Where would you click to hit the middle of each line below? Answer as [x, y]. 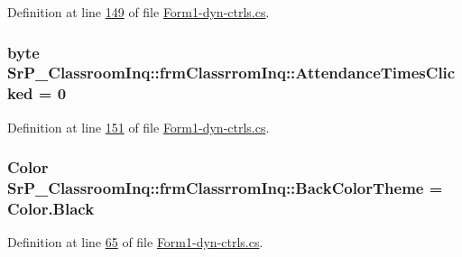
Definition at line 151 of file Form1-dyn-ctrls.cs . [139, 127]
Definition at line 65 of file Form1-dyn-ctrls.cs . [135, 242]
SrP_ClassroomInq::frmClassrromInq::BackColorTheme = [225, 188]
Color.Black [51, 209]
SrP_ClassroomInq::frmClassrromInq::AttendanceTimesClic [231, 73]
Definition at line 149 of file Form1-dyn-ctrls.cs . [139, 12]
